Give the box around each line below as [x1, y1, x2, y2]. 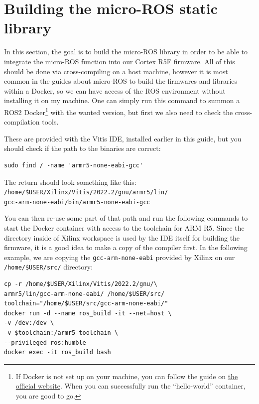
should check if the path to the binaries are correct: [4, 143, 161, 153]
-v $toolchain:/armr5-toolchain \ [4, 329, 119, 337]
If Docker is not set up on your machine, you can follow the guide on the [15, 371, 238, 381]
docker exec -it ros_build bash [4, 349, 111, 356]
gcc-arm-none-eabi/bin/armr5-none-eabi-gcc [4, 198, 150, 206]
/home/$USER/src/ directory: [4, 262, 93, 272]
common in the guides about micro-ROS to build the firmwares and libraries [4, 76, 238, 86]
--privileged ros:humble [4, 339, 86, 346]
